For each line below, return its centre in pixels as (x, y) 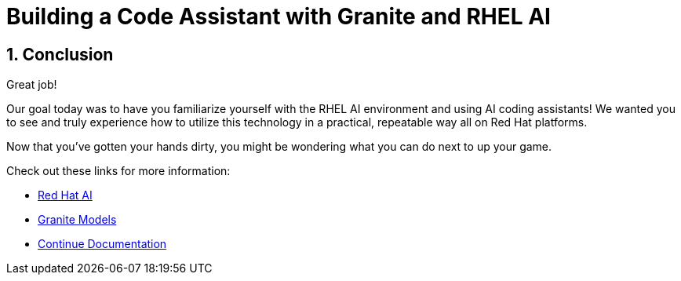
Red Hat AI (65, 195)
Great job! (32, 85)
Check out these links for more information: (118, 171)
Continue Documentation (102, 244)
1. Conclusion (60, 54)
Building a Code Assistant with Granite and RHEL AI (279, 16)
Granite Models (77, 220)
